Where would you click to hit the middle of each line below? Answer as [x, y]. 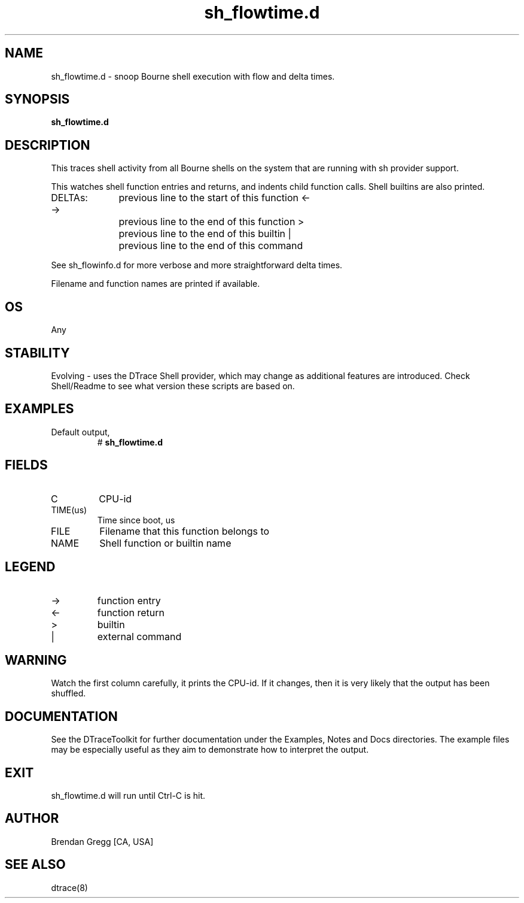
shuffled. [68, 693]
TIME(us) [69, 510]
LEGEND [30, 567]
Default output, [80, 432]
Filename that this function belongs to [185, 531]
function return [131, 612]
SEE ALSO [35, 865]
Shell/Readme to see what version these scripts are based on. [173, 386]
